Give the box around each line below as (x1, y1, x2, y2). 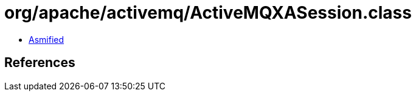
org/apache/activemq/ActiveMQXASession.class (4, 2, 412, 23)
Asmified (29, 34, 64, 45)
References (4, 55, 75, 71)
